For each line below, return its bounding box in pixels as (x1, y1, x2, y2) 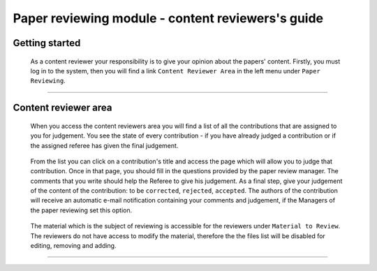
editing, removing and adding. (30, 242, 117, 250)
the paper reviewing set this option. (30, 206, 133, 214)
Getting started (13, 37, 81, 49)
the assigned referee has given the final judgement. (30, 141, 179, 149)
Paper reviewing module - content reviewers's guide (13, 10, 324, 26)
